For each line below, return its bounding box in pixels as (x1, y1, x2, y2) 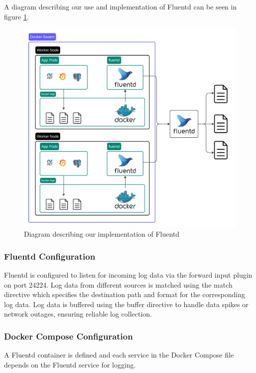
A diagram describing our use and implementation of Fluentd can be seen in (4, 1, 237, 11)
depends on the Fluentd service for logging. (4, 359, 136, 370)
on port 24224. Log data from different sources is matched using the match (4, 279, 233, 290)
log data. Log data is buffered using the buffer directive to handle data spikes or (4, 299, 249, 309)
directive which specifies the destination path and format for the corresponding (4, 289, 245, 300)
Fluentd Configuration (4, 250, 96, 262)
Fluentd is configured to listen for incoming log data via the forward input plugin (4, 270, 253, 280)
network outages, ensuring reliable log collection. (4, 309, 152, 319)
